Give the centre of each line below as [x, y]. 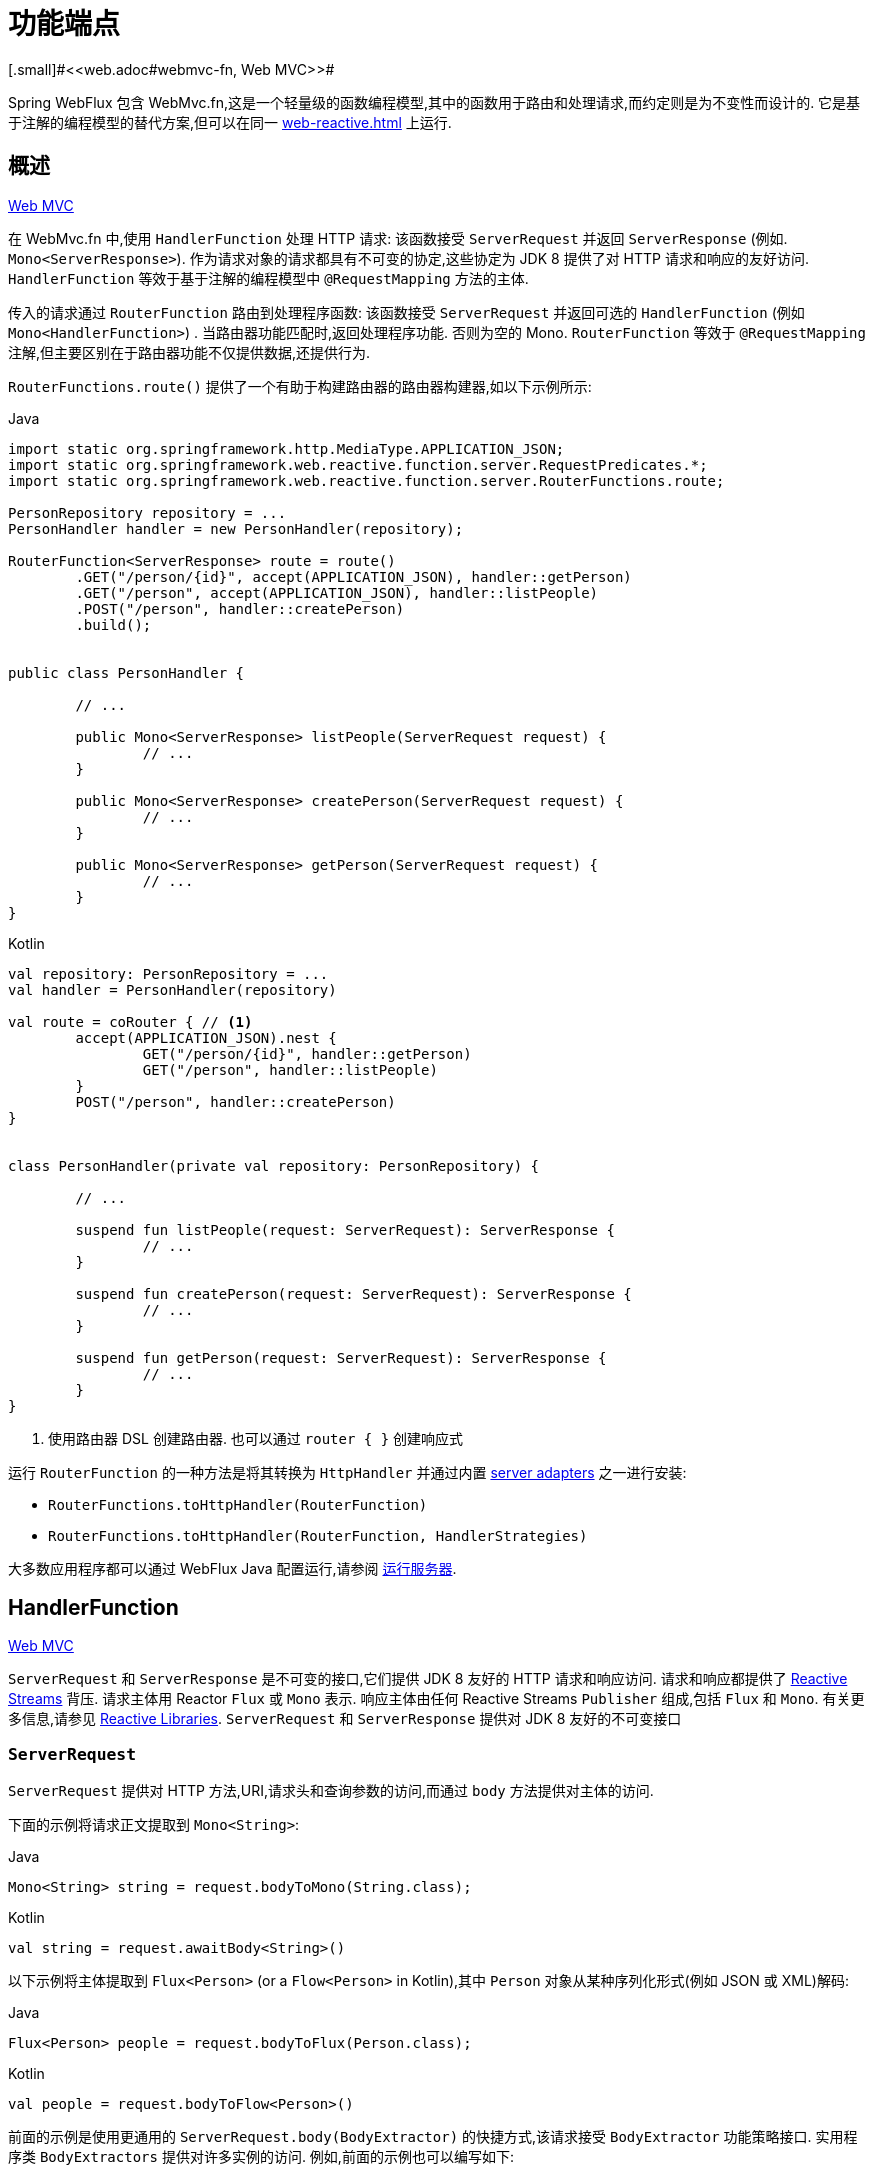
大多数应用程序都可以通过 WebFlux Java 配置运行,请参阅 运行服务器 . [232, 1568]
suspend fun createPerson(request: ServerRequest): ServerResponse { [353, 1293]
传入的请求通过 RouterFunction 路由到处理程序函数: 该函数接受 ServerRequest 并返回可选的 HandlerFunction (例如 [406, 312]
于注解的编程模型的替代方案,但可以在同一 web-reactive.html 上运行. [230, 122]
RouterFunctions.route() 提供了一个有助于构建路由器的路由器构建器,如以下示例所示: [300, 386]
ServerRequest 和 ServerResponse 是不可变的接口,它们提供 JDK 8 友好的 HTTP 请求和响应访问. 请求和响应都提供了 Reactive [428, 1679]
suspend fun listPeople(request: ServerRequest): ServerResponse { [345, 1229]
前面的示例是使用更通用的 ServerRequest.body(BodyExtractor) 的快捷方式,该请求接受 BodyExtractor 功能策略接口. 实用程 [433, 2137]
